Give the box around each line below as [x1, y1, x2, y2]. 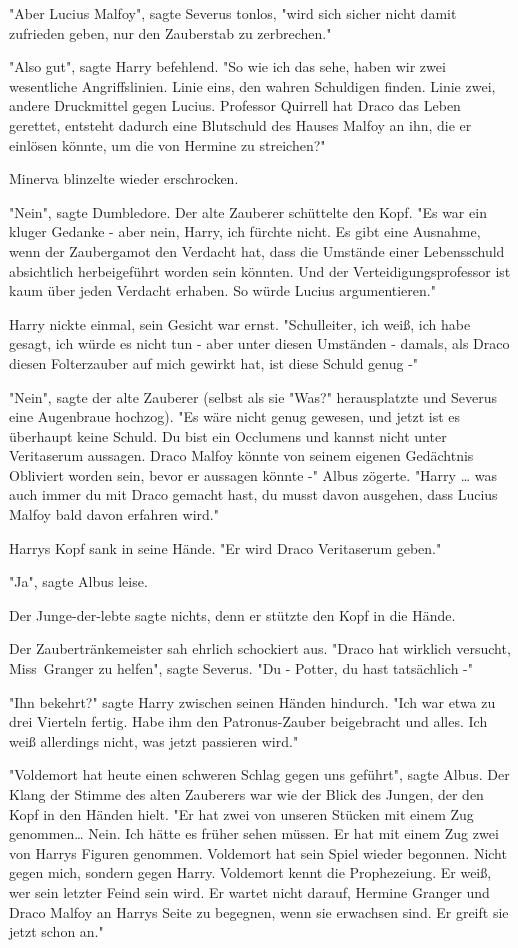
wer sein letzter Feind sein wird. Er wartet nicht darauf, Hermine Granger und [9, 881, 490, 902]
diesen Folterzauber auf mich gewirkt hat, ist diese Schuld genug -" [9, 352, 419, 373]
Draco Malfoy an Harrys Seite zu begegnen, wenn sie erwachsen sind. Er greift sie [9, 901, 509, 922]
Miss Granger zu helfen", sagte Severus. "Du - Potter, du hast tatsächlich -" [9, 658, 474, 679]
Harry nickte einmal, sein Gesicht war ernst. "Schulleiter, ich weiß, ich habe [9, 313, 471, 334]
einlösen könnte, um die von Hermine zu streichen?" [9, 134, 326, 155]
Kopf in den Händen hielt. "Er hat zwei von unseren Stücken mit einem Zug [9, 803, 474, 824]
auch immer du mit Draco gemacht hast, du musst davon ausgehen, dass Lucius [9, 484, 498, 505]
